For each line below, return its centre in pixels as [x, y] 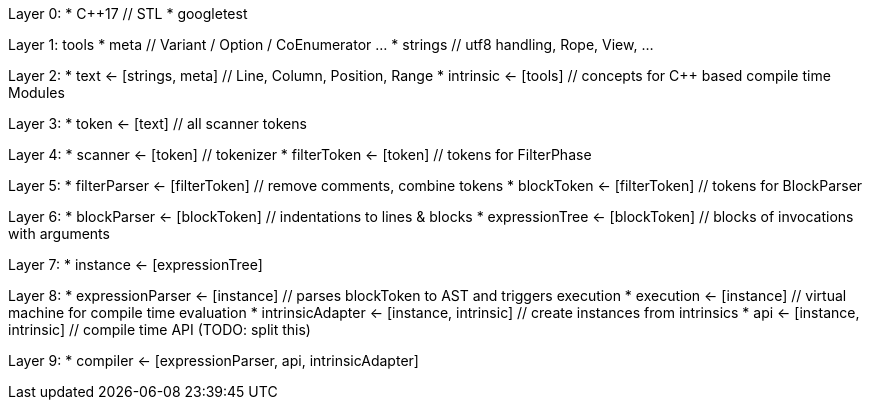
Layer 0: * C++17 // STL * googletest [128, 13]
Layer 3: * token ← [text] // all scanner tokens [157, 123]
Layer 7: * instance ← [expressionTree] [135, 264]
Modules [36, 92]
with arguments [59, 233]
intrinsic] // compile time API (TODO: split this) [159, 329]
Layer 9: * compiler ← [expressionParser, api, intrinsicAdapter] [213, 360]
